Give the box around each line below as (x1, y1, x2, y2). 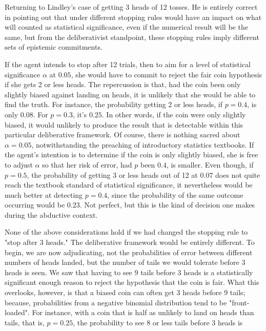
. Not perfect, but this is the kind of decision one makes (79, 199, 255, 210)
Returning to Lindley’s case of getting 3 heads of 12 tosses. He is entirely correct (5, 2, 258, 12)
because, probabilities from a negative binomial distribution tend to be (5, 297, 227, 307)
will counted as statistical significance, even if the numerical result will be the (5, 22, 248, 32)
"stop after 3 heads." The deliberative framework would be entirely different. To (5, 237, 255, 247)
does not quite (215, 169, 260, 180)
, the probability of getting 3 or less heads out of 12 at (27, 169, 198, 180)
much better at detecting (5, 189, 83, 200)
